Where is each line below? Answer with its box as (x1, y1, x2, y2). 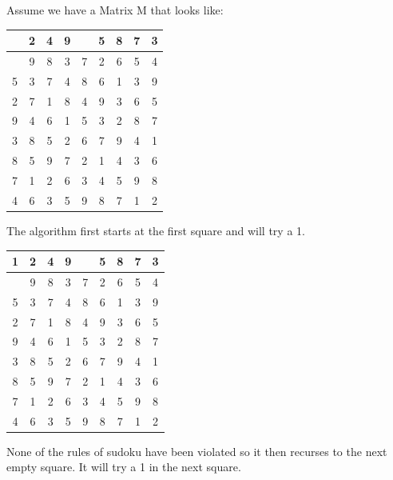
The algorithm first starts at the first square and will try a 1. (6, 222, 305, 238)
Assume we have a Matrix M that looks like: (6, 2, 224, 18)
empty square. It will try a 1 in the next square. (6, 458, 241, 475)
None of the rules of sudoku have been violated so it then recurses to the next (6, 442, 387, 459)
